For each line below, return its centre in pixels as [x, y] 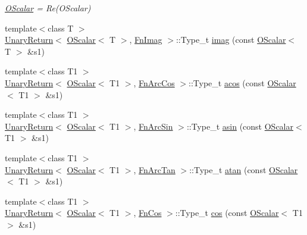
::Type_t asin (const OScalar [240, 126]
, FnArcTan [154, 169]
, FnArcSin [153, 126]
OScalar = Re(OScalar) [48, 8]
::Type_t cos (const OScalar [227, 213]
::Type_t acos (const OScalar [242, 82]
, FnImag [146, 40]
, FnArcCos [154, 82]
